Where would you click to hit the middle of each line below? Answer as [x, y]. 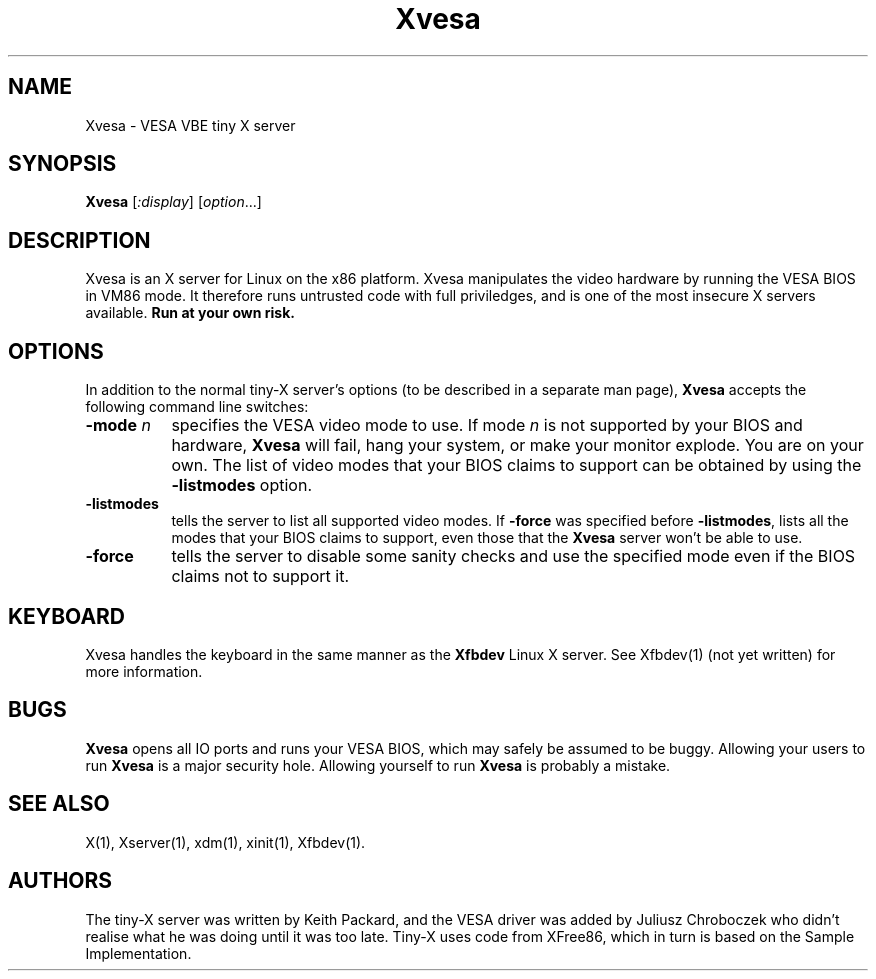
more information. [144, 671]
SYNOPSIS [62, 164]
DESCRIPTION [79, 240]
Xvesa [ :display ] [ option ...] [173, 202]
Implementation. [138, 953]
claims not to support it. [260, 576]
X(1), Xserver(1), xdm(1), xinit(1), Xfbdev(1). [225, 842]
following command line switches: [197, 407]
